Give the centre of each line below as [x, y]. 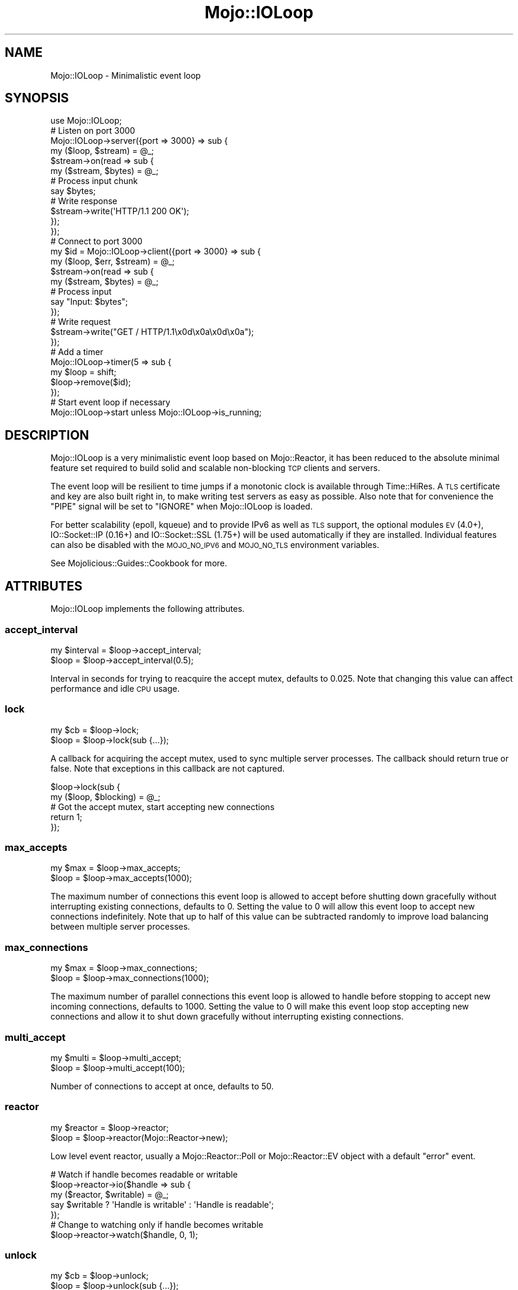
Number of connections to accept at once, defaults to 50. [162, 1086]
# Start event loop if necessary [110, 402]
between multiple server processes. [120, 927]
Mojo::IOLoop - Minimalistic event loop [126, 75]
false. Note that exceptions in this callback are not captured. [168, 768]
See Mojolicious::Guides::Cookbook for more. [139, 563]
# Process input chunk [94, 181]
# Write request [81, 322]
